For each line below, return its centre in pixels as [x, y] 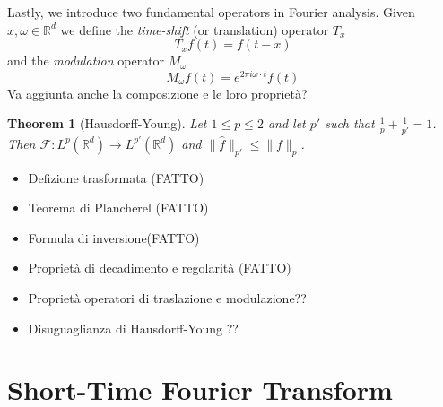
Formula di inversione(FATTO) [114, 237]
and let [287, 123]
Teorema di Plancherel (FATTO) [118, 208]
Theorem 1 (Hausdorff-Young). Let [107, 123]
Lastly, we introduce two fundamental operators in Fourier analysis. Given [211, 12]
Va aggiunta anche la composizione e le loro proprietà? [157, 93]
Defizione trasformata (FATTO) [116, 177]
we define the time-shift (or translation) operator [195, 29]
